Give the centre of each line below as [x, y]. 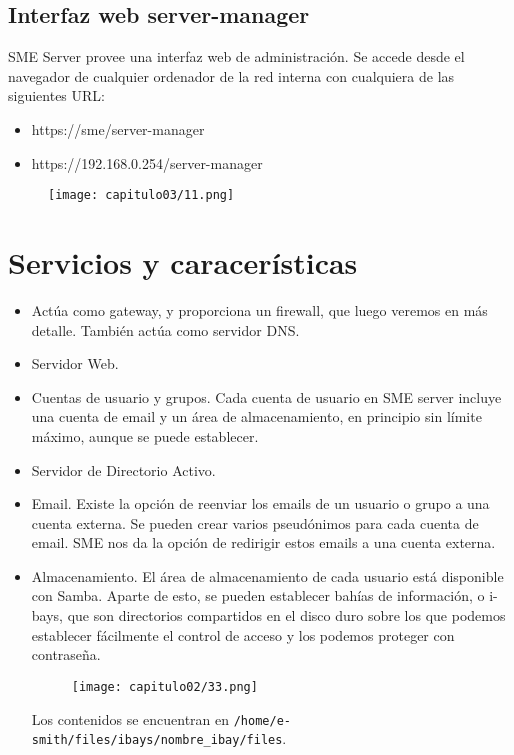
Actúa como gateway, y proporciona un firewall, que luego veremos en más [259, 309]
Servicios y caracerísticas [183, 262]
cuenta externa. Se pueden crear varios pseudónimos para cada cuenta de [255, 522]
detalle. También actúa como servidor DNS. [165, 329]
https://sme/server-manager [118, 128]
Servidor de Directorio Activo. [123, 469]
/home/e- [262, 720]
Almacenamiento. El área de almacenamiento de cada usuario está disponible [267, 575]
